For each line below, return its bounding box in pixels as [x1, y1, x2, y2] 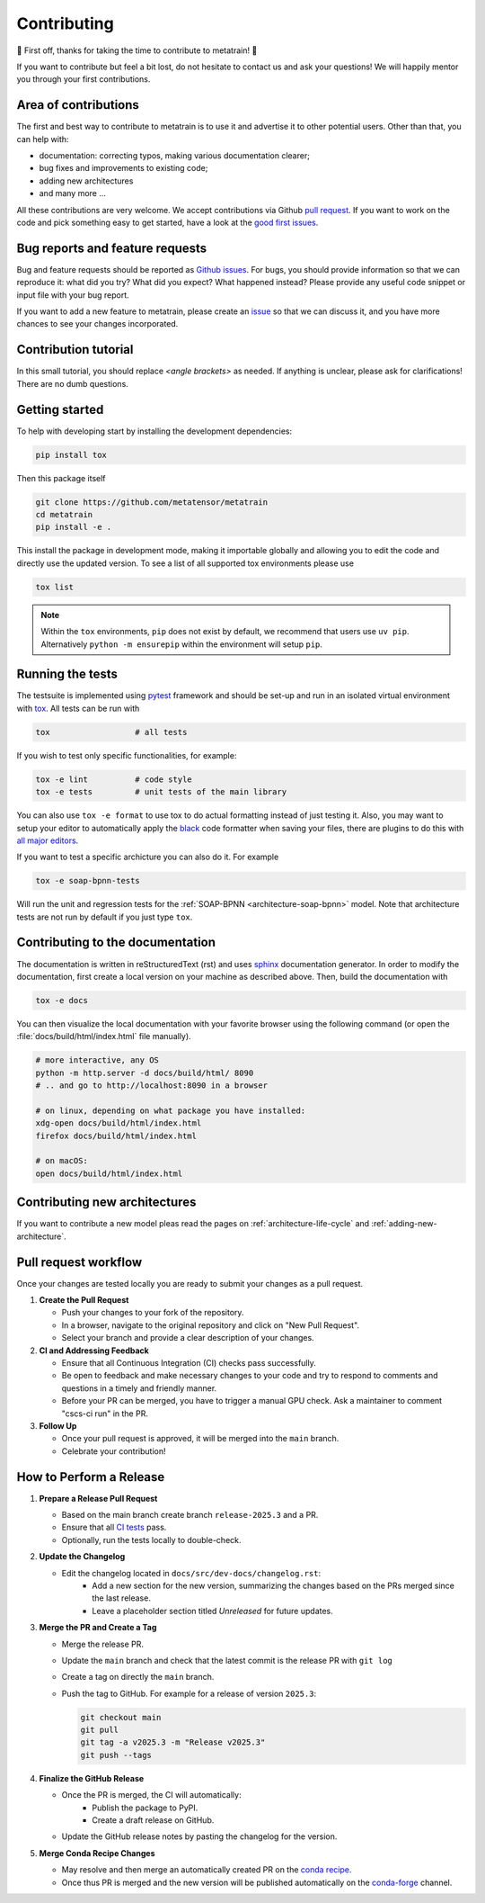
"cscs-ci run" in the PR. [61, 1408, 148, 1419]
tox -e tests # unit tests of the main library [35, 787, 287, 797]
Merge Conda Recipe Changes [39, 1847, 155, 1858]
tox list [35, 581, 75, 592]
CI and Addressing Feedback [39, 1345, 150, 1356]
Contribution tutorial [16, 342, 134, 357]
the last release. [92, 1593, 152, 1603]
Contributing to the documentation [16, 935, 216, 950]
